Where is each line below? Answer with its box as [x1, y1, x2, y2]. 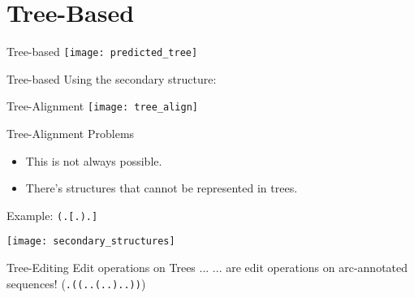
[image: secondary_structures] [6, 235, 175, 248]
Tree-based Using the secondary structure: [6, 70, 217, 87]
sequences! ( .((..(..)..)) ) [6, 274, 146, 292]
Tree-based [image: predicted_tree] [6, 43, 198, 60]
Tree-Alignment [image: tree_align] [6, 97, 199, 114]
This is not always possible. [25, 152, 162, 169]
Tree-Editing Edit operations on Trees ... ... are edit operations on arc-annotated [6, 259, 408, 276]
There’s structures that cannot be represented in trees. [25, 179, 298, 197]
